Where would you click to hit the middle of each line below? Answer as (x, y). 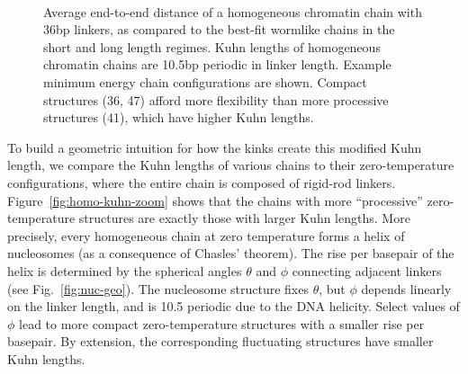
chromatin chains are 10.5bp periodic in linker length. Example (217, 64)
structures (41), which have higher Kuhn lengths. (179, 117)
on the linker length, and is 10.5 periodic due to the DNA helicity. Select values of (234, 306)
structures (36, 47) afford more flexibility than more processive (216, 99)
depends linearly (406, 288)
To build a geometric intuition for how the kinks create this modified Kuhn (215, 147)
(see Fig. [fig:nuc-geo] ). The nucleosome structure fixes (158, 288)
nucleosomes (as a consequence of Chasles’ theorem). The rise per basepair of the (231, 253)
